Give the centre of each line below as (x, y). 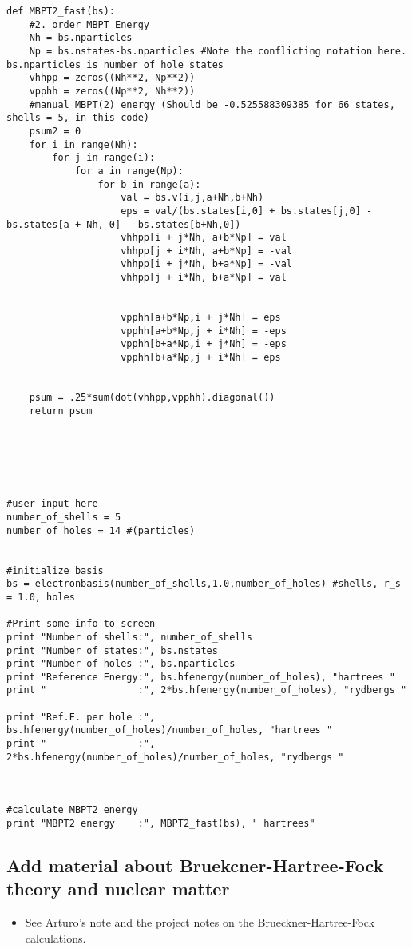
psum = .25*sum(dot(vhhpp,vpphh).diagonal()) (152, 398)
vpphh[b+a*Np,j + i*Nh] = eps (201, 358)
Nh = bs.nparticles (81, 38)
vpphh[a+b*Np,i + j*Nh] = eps (201, 318)
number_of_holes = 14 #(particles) (101, 530)
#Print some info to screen (81, 624)
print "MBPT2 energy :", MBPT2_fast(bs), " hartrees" (161, 824)
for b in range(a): (149, 184)
